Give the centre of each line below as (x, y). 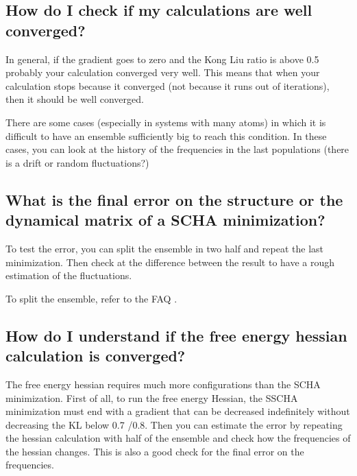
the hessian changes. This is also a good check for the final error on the (155, 451)
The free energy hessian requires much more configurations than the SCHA (163, 384)
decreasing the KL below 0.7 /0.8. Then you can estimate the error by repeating (174, 424)
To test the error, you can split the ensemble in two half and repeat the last (164, 248)
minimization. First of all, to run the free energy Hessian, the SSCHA (152, 397)
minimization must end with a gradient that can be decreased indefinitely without (178, 411)
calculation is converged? (96, 356)
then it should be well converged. (75, 99)
